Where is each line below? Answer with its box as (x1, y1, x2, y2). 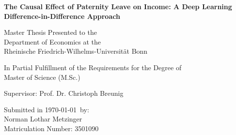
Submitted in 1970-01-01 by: (4, 104, 89, 114)
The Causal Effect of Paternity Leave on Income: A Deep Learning (4, 1, 232, 11)
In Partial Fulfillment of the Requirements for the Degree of (4, 62, 182, 72)
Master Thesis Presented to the (4, 27, 97, 37)
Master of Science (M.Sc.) (4, 72, 80, 82)
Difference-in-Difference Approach (4, 11, 120, 21)
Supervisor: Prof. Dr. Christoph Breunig (4, 88, 124, 98)
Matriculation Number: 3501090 (4, 123, 99, 133)
